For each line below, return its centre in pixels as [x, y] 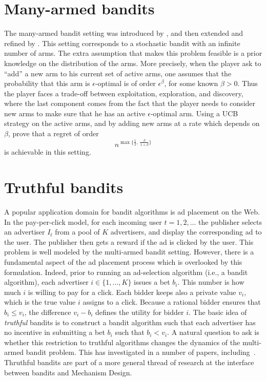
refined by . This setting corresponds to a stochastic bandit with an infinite [122, 43]
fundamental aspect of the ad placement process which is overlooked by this [123, 262]
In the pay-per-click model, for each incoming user [83, 221]
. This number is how [211, 282]
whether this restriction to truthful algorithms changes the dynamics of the [122, 342]
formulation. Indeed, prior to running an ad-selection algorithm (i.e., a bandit [126, 272]
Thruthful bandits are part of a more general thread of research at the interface [129, 362]
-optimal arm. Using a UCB [194, 113]
